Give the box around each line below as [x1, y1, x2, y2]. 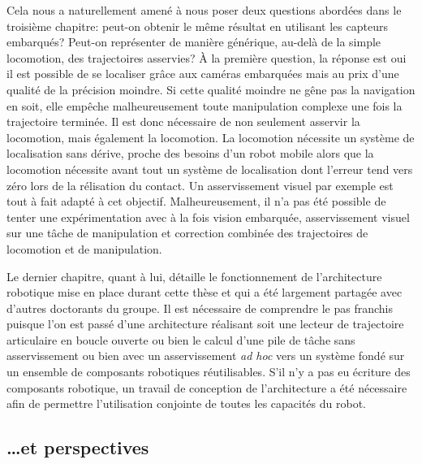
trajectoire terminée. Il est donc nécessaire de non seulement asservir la [6, 113, 360, 130]
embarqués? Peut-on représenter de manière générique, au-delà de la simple [6, 33, 381, 50]
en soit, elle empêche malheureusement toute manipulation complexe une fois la [6, 97, 403, 114]
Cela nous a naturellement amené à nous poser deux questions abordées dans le [6, 2, 402, 18]
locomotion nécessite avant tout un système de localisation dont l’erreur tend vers [6, 160, 413, 177]
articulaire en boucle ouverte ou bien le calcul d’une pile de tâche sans [6, 331, 355, 348]
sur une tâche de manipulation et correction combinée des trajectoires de [6, 224, 368, 241]
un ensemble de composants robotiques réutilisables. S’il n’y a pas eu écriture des [6, 363, 411, 380]
